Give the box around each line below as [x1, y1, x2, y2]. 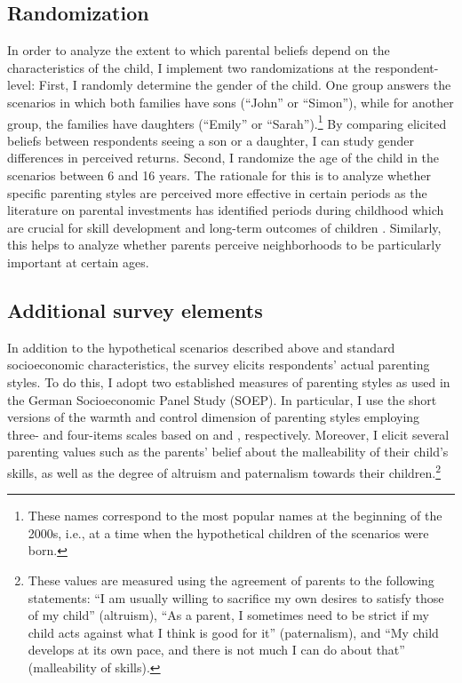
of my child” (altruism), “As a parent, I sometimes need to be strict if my [28, 606, 429, 624]
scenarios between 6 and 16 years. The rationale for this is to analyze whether [7, 166, 431, 185]
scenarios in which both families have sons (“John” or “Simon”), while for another [7, 92, 454, 111]
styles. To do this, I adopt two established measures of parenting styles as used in [7, 372, 450, 391]
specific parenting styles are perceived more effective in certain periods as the [7, 183, 427, 202]
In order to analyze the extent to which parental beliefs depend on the [7, 41, 390, 60]
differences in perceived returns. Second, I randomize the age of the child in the [7, 148, 440, 167]
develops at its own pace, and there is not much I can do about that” [28, 640, 405, 659]
